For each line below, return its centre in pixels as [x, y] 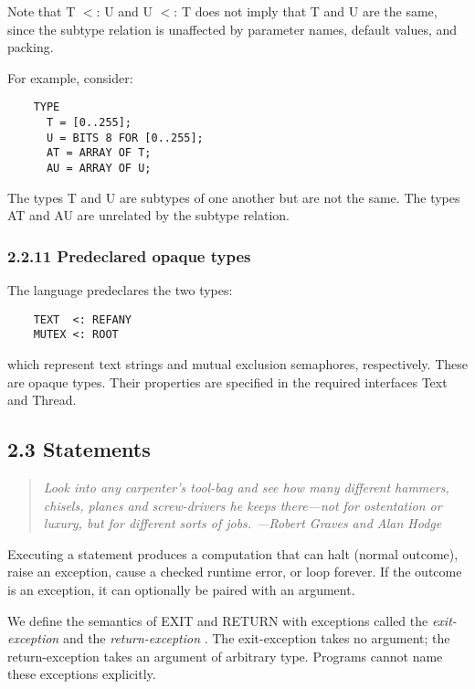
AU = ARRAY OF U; [99, 168]
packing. [31, 47]
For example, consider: [70, 77]
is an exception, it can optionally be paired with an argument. [181, 589]
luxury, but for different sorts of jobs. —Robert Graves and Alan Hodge [243, 523]
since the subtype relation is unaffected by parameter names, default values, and [232, 29]
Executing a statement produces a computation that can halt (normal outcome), [233, 553]
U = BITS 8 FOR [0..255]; [125, 138]
